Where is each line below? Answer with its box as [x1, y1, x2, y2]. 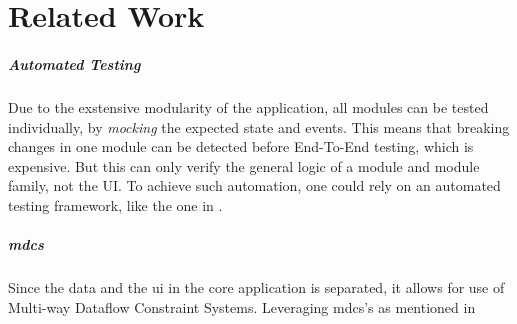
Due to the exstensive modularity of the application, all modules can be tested [8, 96, 489, 117]
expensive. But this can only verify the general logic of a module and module [8, 155, 480, 176]
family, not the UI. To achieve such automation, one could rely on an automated [8, 175, 501, 196]
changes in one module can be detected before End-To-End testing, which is [8, 136, 474, 157]
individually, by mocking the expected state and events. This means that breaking [8, 116, 510, 137]
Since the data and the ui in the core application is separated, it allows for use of [8, 277, 505, 298]
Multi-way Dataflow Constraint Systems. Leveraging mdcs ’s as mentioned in [8, 296, 476, 317]
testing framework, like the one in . [8, 194, 223, 215]
